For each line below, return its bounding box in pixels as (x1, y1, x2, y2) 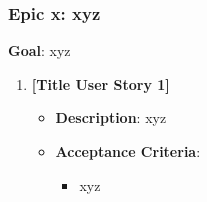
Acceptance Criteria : (55, 141, 201, 161)
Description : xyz (55, 107, 167, 128)
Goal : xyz (8, 40, 71, 61)
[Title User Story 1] (31, 73, 170, 94)
